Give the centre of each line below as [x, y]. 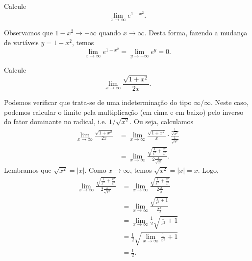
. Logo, [208, 170]
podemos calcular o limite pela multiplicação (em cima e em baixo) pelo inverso [124, 112]
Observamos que [28, 33]
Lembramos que [28, 170]
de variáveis [21, 42]
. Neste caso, [230, 102]
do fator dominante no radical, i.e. [55, 121]
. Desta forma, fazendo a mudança [196, 33]
